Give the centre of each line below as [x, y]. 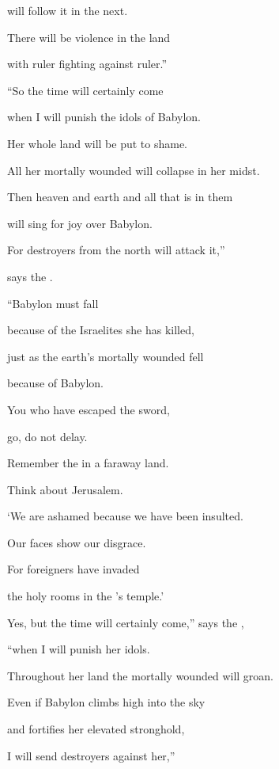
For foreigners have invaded [74, 569]
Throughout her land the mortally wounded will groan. [140, 675]
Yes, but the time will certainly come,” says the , [126, 622]
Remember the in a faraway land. [88, 463]
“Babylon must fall [53, 303]
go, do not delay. [47, 436]
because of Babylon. [55, 383]
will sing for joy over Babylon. [80, 223]
